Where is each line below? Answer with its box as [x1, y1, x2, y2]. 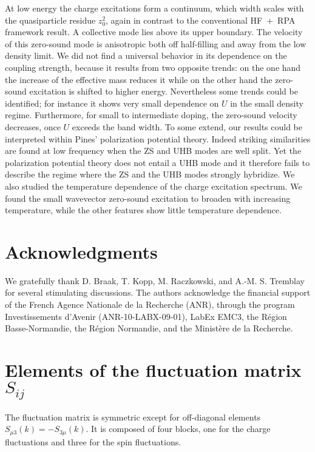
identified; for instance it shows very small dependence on [5, 96, 219, 109]
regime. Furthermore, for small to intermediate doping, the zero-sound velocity [5, 108, 297, 121]
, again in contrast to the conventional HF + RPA [106, 13, 296, 26]
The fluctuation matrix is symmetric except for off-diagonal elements [5, 410, 261, 423]
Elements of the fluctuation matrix [5, 357, 302, 382]
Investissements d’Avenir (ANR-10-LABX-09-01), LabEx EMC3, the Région [5, 310, 287, 322]
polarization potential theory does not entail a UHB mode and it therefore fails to [5, 156, 310, 168]
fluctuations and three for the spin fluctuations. [5, 435, 181, 448]
